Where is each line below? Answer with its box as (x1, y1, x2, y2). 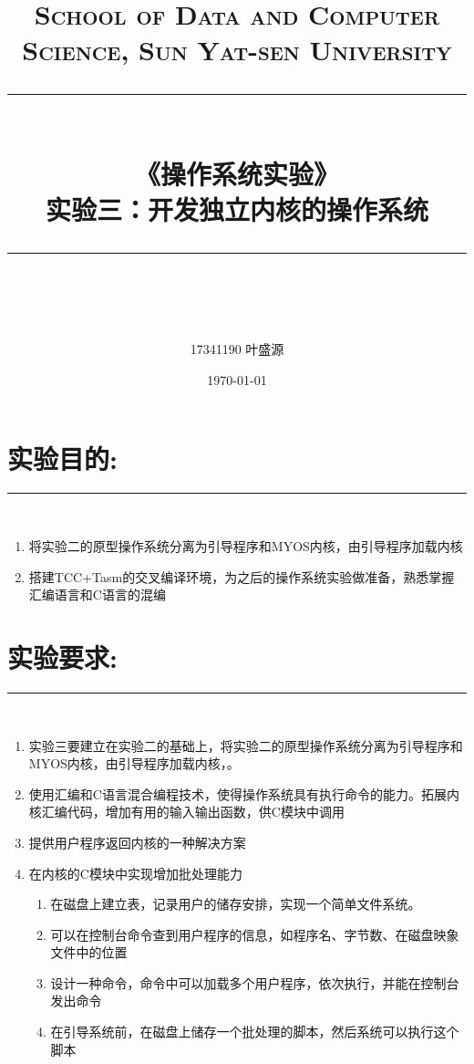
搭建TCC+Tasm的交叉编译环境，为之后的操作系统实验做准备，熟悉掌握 (28, 567, 455, 586)
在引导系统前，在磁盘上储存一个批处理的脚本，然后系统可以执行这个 (50, 1022, 459, 1041)
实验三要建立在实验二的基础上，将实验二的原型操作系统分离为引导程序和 (28, 735, 463, 755)
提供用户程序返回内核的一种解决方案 (28, 832, 246, 851)
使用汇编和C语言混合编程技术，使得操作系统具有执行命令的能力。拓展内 (28, 784, 459, 803)
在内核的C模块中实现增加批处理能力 (28, 863, 242, 882)
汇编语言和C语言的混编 (28, 585, 166, 604)
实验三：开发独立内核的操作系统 (45, 190, 428, 227)
